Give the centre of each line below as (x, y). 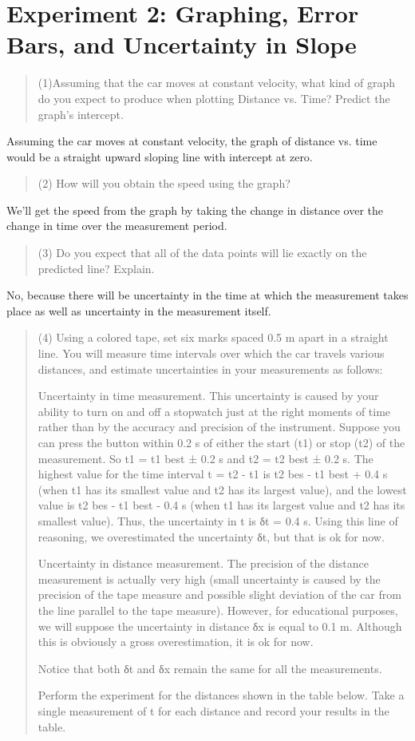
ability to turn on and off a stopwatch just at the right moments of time (214, 411)
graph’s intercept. (81, 114)
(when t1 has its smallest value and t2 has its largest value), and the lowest (222, 489)
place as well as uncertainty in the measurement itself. (139, 310)
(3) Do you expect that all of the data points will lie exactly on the (202, 253)
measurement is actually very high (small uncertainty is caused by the (209, 579)
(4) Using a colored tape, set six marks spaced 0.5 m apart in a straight (213, 337)
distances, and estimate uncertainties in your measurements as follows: (210, 369)
